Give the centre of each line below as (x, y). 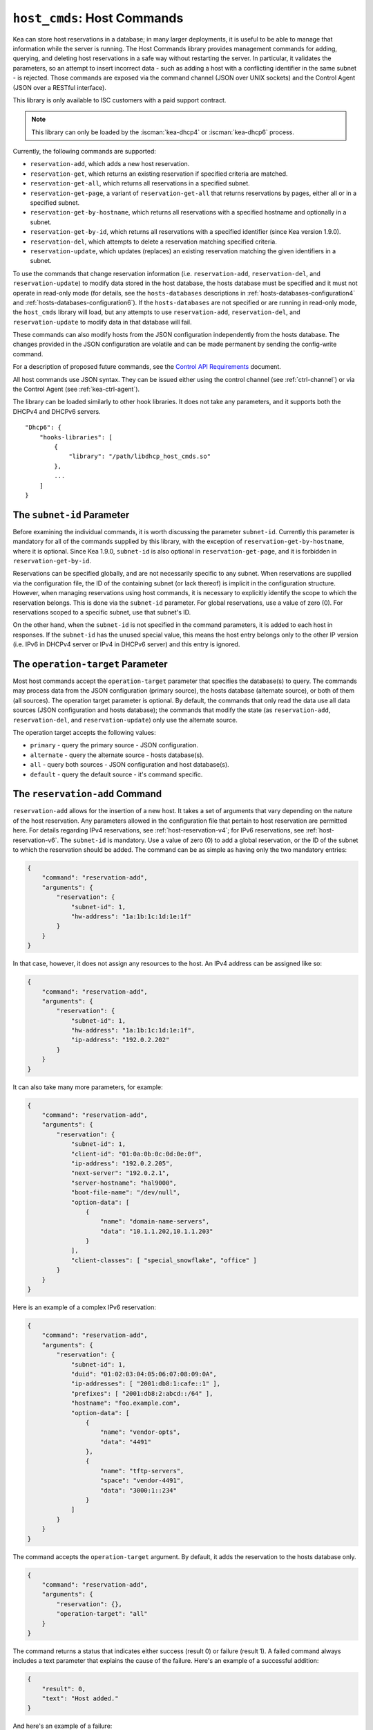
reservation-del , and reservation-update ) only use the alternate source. (125, 720)
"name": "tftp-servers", (142, 1471)
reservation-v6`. (36, 840)
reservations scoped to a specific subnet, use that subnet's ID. (102, 612)
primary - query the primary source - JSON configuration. (114, 745)
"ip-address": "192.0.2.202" (120, 1040)
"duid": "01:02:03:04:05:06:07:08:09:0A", (144, 1374)
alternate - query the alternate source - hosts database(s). (117, 755)
